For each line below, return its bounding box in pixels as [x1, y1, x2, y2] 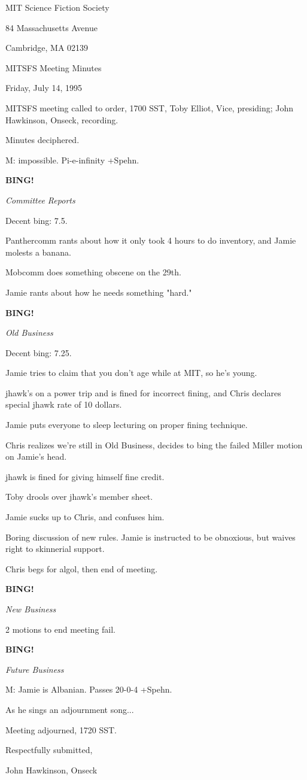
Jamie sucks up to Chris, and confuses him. [5, 511, 165, 523]
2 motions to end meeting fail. [5, 623, 116, 635]
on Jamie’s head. [5, 450, 67, 463]
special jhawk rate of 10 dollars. [5, 398, 122, 411]
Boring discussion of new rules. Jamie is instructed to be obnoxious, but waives [5, 530, 296, 543]
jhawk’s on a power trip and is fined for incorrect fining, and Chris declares [5, 386, 281, 399]
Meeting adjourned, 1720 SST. [5, 723, 117, 736]
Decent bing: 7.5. [5, 214, 68, 226]
